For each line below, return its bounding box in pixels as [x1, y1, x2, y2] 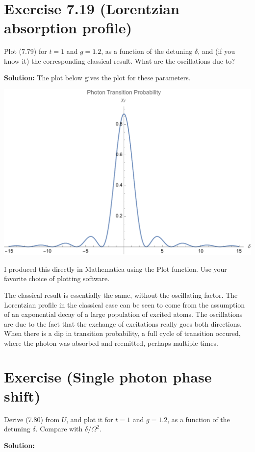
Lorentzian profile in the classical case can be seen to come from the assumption [4, 299, 245, 309]
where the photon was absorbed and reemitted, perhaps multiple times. [4, 337, 218, 348]
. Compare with [35, 424, 83, 434]
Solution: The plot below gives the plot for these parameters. [4, 72, 191, 82]
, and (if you [198, 46, 235, 56]
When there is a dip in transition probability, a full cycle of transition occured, [4, 328, 241, 338]
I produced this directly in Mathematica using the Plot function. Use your [4, 263, 227, 274]
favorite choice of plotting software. [4, 273, 110, 284]
